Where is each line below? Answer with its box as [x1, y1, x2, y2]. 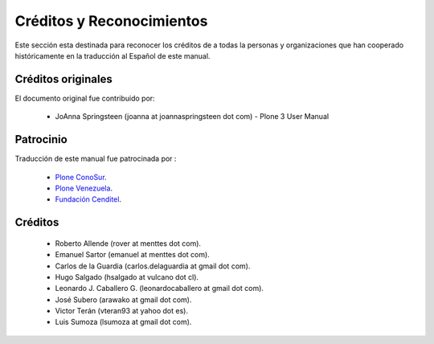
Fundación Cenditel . [55, 195, 122, 204]
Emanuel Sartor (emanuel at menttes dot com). [55, 250, 211, 260]
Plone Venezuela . [55, 183, 113, 193]
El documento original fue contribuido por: [14, 93, 156, 103]
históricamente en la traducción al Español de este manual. [14, 51, 211, 60]
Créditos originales [14, 72, 113, 86]
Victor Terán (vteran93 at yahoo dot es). [55, 306, 189, 316]
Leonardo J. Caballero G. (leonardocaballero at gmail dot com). [55, 284, 264, 293]
